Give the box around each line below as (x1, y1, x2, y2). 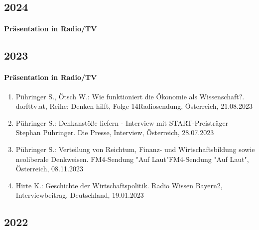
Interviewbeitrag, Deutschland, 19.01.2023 (15, 190, 144, 200)
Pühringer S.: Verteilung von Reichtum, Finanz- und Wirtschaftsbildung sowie (15, 144, 255, 154)
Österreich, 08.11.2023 (15, 163, 83, 174)
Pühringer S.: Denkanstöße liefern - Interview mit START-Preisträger (15, 117, 229, 128)
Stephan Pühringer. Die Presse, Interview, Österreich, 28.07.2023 (15, 127, 214, 138)
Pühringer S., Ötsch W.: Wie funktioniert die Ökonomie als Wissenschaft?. (15, 91, 245, 101)
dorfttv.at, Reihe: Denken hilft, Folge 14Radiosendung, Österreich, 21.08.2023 (15, 101, 253, 111)
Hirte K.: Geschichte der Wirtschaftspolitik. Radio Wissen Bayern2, (15, 180, 223, 190)
